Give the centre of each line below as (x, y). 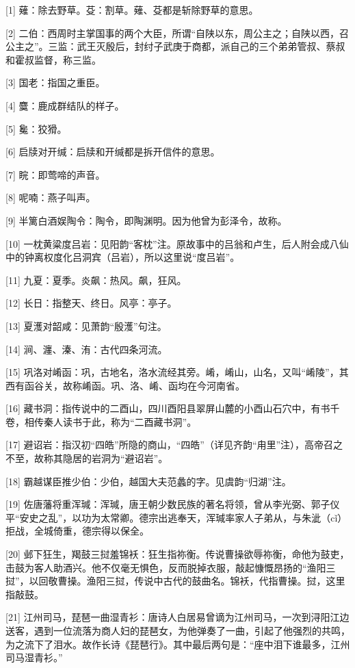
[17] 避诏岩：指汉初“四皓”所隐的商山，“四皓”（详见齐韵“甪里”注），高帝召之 (174, 445)
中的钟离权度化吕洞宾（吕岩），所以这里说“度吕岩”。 (123, 257)
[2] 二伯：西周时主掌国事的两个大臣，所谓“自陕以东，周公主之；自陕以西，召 (177, 33)
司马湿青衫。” (34, 657)
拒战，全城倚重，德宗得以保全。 (77, 531)
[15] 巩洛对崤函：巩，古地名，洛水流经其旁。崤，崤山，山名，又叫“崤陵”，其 (177, 372)
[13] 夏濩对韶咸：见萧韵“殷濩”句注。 (86, 325)
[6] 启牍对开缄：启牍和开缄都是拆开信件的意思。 (113, 152)
